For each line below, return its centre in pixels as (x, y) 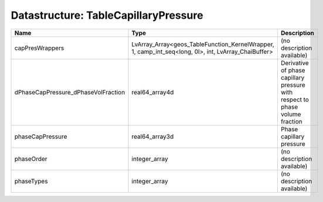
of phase (293, 70)
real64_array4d (153, 92)
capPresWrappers (39, 48)
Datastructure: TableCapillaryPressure (107, 15)
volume (291, 114)
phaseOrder (31, 159)
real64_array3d (153, 136)
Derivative (295, 63)
